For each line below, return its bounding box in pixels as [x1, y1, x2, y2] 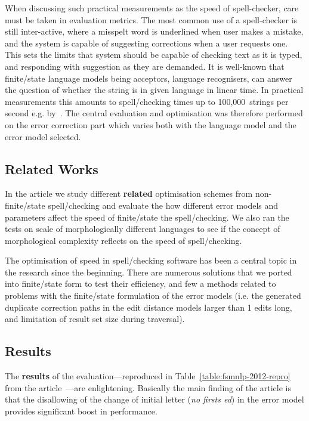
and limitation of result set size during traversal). [5, 312, 185, 325]
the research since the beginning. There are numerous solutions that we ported [5, 265, 292, 278]
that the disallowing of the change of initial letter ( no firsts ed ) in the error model [5, 393, 304, 405]
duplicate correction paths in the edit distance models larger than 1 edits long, [5, 301, 292, 313]
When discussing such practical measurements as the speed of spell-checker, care [5, 2, 299, 14]
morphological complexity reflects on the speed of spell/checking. [5, 234, 242, 246]
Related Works [5, 159, 98, 178]
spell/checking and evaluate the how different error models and [48, 199, 279, 211]
